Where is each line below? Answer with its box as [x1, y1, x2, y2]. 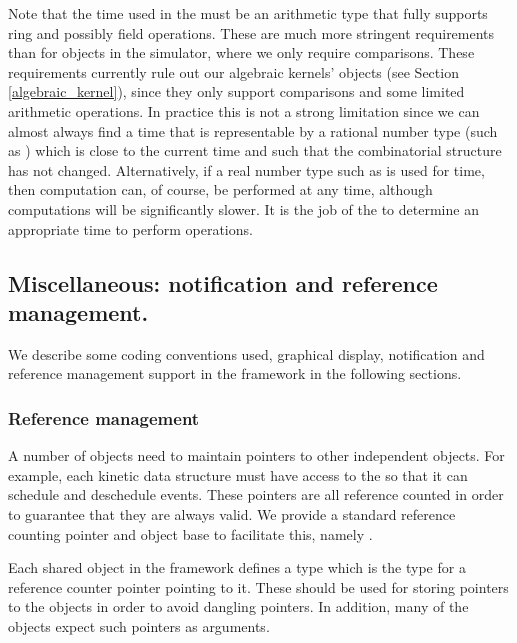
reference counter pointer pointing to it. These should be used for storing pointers [8, 576, 509, 597]
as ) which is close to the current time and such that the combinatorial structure [8, 140, 502, 161]
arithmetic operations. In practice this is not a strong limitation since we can [8, 100, 480, 121]
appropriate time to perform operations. [8, 218, 253, 239]
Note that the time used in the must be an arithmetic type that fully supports [8, 3, 488, 23]
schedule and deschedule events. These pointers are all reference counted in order [8, 484, 504, 505]
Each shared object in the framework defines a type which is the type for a [8, 557, 466, 578]
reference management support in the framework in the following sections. [8, 363, 462, 384]
